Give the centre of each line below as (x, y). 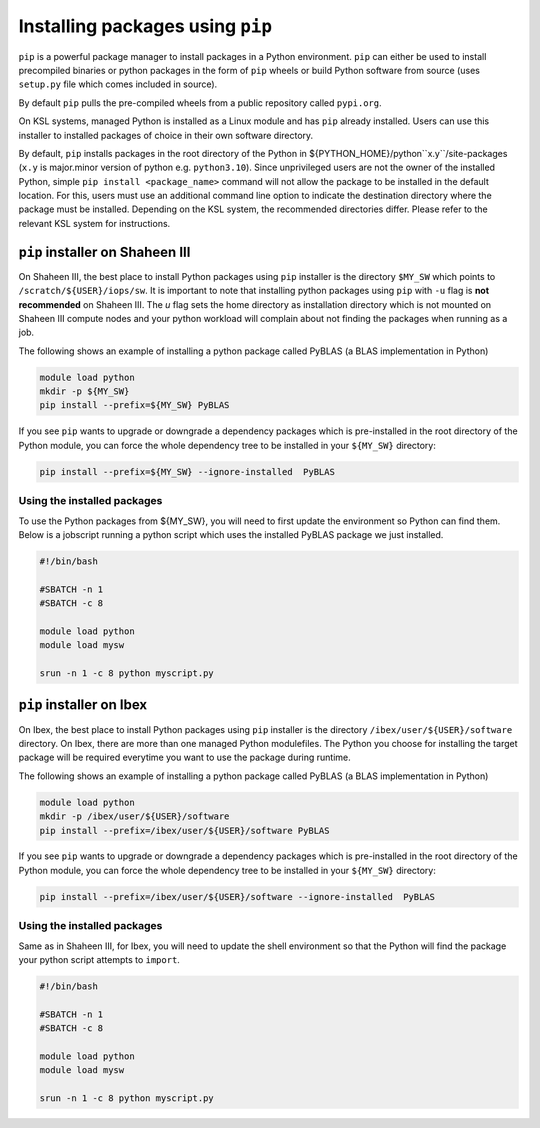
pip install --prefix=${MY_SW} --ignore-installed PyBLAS (187, 471)
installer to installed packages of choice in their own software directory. (166, 135)
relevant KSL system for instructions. (94, 223)
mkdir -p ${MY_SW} (84, 391)
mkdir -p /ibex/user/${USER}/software (134, 816)
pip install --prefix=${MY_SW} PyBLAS (134, 405)
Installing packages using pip (145, 26)
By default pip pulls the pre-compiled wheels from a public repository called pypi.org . (200, 102)
